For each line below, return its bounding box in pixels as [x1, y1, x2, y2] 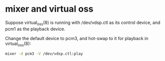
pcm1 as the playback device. [5, 26, 65, 32]
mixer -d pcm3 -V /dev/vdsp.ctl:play [5, 51, 83, 56]
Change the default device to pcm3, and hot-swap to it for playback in [5, 35, 149, 41]
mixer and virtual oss [5, 3, 94, 15]
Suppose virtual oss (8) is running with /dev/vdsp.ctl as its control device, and [5, 20, 161, 26]
